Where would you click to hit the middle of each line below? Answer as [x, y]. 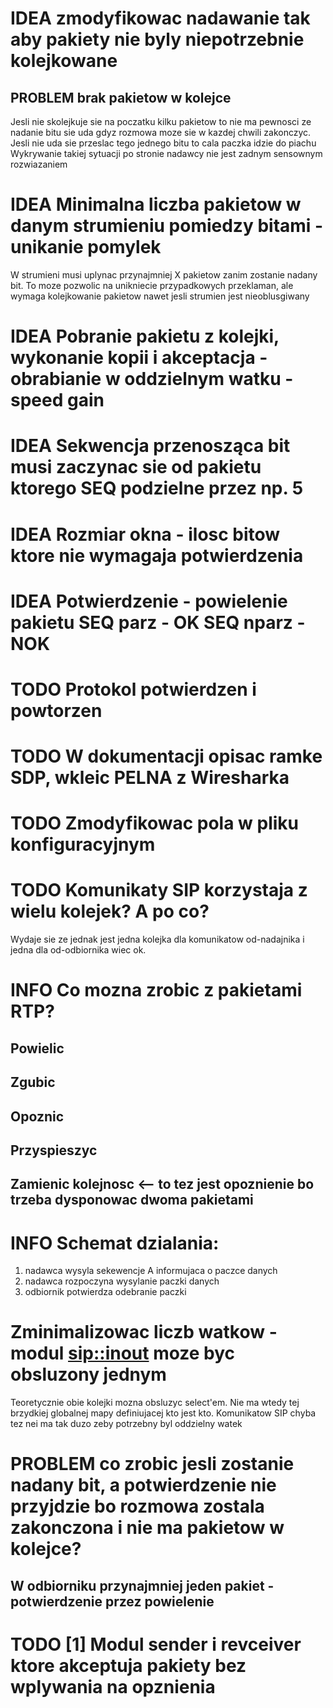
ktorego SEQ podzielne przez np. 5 [157, 488]
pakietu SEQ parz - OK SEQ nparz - [158, 622]
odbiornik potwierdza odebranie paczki [105, 1292]
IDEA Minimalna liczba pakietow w [156, 204]
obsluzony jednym [88, 1374]
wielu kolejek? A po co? [110, 911]
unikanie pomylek [86, 247]
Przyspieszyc [54, 1150]
